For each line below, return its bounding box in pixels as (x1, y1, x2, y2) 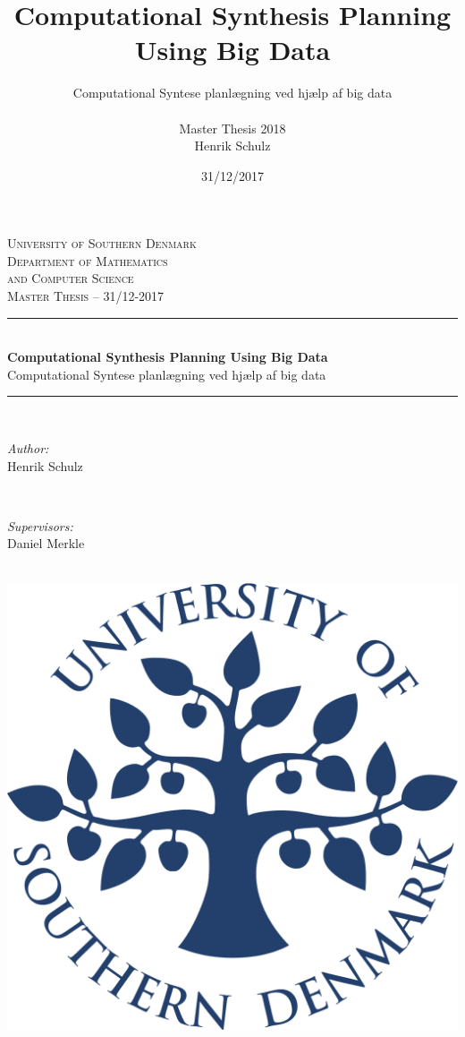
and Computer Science (7, 269, 134, 287)
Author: (7, 439, 49, 458)
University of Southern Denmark (7, 234, 197, 253)
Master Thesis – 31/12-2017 (7, 287, 165, 305)
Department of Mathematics (7, 251, 168, 270)
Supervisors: (7, 516, 73, 535)
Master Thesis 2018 (179, 118, 286, 137)
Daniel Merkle (7, 534, 85, 553)
